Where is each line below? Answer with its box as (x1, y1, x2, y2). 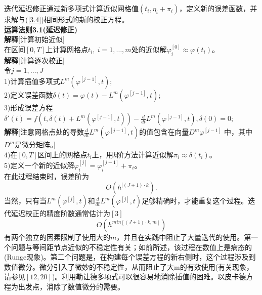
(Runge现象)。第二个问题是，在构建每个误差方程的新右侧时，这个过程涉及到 (4, 251, 256, 262)
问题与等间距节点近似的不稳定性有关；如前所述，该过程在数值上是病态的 (11, 241, 252, 252)
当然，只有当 (4, 195, 47, 206)
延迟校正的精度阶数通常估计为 (11, 208, 110, 219)
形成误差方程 (10, 102, 53, 112)
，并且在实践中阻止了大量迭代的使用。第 (116, 231, 251, 242)
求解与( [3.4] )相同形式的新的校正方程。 (4, 14, 129, 24)
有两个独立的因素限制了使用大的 (4, 231, 110, 242)
